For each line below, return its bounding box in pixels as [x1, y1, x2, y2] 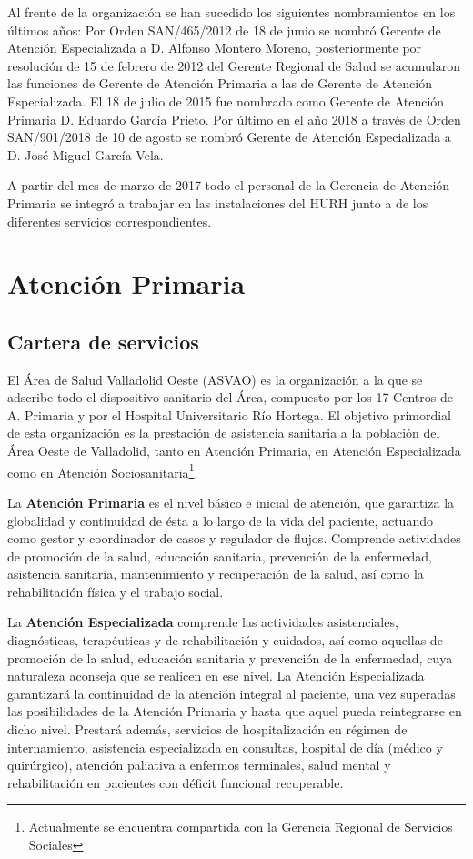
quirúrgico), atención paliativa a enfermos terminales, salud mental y [7, 755, 391, 774]
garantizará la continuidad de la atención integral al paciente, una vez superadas [7, 683, 456, 702]
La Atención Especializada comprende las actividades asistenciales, [7, 612, 398, 632]
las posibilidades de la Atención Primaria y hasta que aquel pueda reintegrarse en [7, 702, 462, 721]
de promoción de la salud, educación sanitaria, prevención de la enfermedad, [7, 546, 432, 565]
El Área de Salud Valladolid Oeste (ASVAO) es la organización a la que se [7, 369, 423, 389]
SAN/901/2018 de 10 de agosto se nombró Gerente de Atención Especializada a [7, 127, 451, 147]
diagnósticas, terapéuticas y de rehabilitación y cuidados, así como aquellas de [7, 631, 443, 650]
